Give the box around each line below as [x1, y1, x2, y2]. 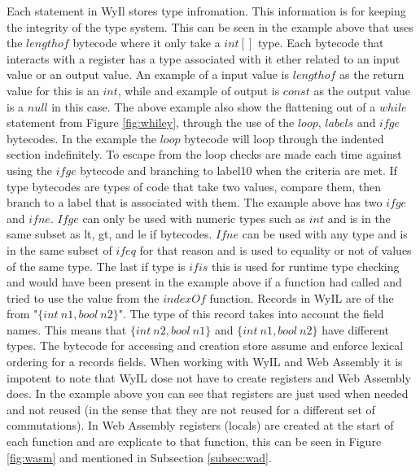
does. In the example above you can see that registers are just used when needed [7, 385, 409, 402]
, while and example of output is [117, 81, 280, 98]
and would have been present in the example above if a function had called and [7, 273, 402, 291]
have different [322, 321, 389, 338]
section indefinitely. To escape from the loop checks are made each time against [7, 146, 402, 163]
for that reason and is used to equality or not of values [139, 241, 412, 258]
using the [7, 161, 53, 178]
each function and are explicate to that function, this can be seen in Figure [7, 433, 382, 450]
